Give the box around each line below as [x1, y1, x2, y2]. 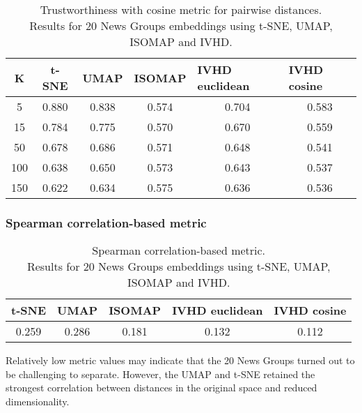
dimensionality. [6, 394, 70, 408]
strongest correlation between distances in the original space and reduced [6, 380, 317, 395]
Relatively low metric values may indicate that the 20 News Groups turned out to [6, 353, 355, 368]
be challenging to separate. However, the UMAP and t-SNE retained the [6, 366, 315, 381]
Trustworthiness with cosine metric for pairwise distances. [40, 1, 322, 17]
